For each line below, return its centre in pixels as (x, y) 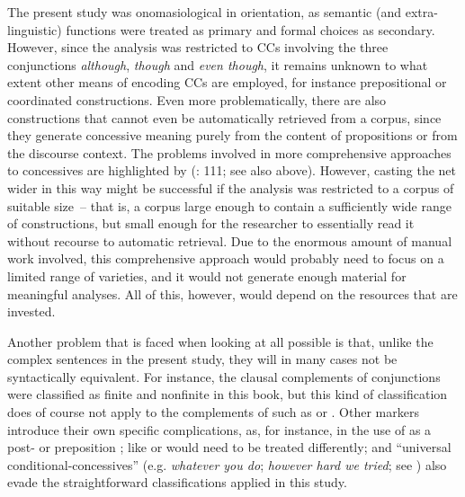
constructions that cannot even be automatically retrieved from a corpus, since (224, 117)
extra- (421, 12)
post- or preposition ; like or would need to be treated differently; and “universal (229, 447)
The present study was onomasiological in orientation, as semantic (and (205, 12)
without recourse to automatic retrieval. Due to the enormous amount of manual (230, 240)
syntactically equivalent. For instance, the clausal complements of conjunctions (224, 376)
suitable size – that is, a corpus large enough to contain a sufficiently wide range (229, 205)
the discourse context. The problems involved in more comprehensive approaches (229, 152)
